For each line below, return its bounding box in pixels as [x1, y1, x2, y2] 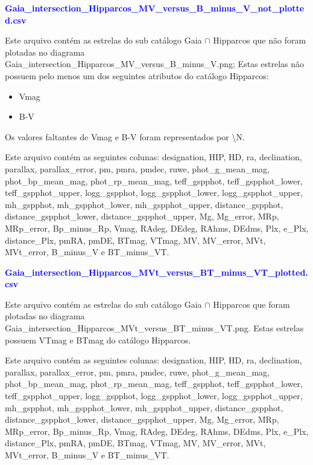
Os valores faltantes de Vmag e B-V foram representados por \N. [5, 130, 245, 143]
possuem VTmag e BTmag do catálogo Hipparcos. [5, 333, 191, 346]
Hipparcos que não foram [213, 34, 306, 47]
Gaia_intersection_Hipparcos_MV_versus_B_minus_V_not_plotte [5, 2, 305, 14]
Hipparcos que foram [213, 298, 290, 310]
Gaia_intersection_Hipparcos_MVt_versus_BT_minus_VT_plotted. [5, 265, 308, 278]
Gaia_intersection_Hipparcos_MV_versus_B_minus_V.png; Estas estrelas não [5, 57, 305, 70]
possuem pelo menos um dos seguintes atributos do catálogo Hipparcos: [5, 69, 269, 82]
